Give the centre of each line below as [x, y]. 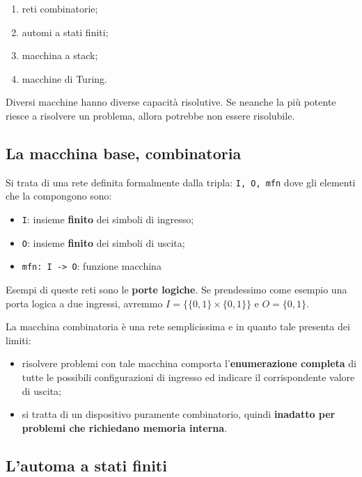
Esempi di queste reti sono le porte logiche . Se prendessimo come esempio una [176, 289]
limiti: [18, 340]
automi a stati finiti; [65, 32]
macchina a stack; [60, 55]
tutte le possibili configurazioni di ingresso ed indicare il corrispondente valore [188, 377]
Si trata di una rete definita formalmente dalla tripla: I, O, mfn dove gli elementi [181, 182]
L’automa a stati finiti [86, 465]
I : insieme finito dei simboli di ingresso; [108, 219]
